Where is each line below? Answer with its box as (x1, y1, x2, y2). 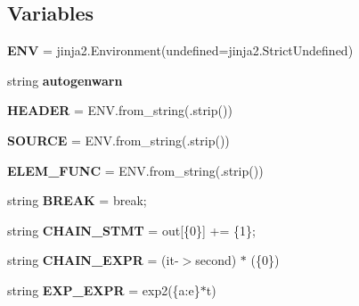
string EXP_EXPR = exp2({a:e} (7, 280, 200, 299)
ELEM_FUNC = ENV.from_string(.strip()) (7, 161, 264, 179)
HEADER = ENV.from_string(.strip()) (7, 101, 233, 120)
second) (195, 251, 237, 269)
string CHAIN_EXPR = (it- (7, 251, 179, 269)
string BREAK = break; (7, 191, 147, 210)
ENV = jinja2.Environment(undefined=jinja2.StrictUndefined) (7, 41, 354, 60)
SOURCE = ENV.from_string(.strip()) (7, 130, 230, 149)
